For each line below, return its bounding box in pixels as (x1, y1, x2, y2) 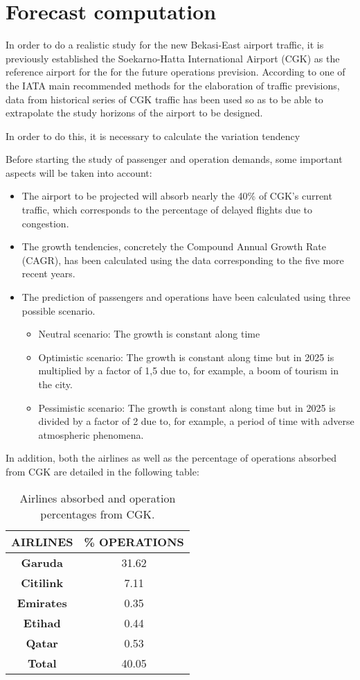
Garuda (21, 554, 63, 570)
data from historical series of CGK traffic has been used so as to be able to (6, 91, 323, 106)
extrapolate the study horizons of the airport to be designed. (6, 105, 263, 120)
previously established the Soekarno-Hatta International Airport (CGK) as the (6, 51, 340, 65)
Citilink (21, 574, 64, 591)
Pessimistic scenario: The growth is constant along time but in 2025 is (38, 400, 336, 415)
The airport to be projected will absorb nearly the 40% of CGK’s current (21, 189, 332, 203)
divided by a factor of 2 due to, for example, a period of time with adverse (38, 414, 354, 428)
